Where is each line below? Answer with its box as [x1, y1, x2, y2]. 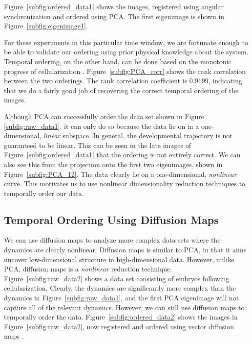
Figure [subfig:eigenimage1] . [4, 21, 88, 31]
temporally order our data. [4, 188, 84, 198]
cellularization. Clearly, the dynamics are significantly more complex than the [4, 283, 236, 293]
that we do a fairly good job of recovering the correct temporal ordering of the [4, 85, 239, 95]
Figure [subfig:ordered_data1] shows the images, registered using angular [4, 1, 224, 11]
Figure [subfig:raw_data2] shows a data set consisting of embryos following [4, 273, 230, 283]
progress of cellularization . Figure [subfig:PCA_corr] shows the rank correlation [4, 66, 246, 76]
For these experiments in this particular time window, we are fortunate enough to [4, 37, 248, 47]
